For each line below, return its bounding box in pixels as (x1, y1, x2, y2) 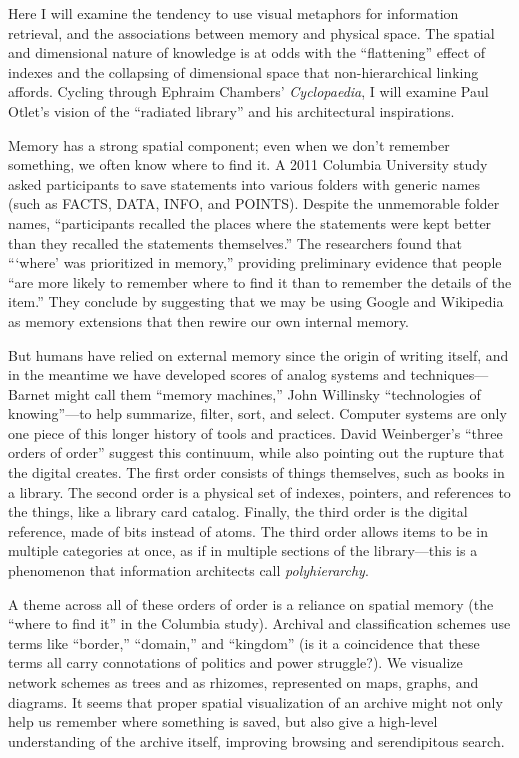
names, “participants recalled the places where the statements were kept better (8, 212, 492, 233)
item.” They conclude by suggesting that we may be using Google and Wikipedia (8, 291, 504, 312)
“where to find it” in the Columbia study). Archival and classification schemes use (8, 613, 511, 634)
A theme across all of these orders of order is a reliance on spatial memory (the (8, 593, 494, 614)
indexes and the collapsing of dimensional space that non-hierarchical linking (8, 61, 479, 82)
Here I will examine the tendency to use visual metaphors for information (8, 3, 459, 23)
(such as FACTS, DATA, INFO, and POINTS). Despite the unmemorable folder (8, 193, 500, 214)
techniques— (410, 364, 489, 385)
